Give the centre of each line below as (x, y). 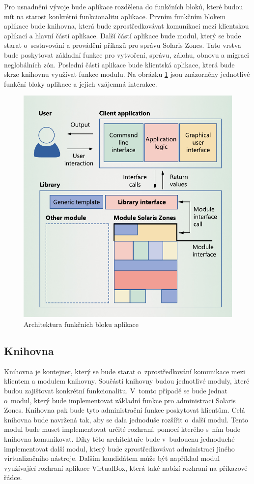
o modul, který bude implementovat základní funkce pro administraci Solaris (120, 400)
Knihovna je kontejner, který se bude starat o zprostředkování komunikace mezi (125, 371)
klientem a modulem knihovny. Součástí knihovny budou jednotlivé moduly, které (127, 381)
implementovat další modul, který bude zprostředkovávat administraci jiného (119, 448)
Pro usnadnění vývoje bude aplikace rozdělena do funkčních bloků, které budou (124, 6)
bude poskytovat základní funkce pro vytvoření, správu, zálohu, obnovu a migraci (127, 54)
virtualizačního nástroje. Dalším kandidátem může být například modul (112, 458)
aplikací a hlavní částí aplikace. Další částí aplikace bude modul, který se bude (123, 35)
